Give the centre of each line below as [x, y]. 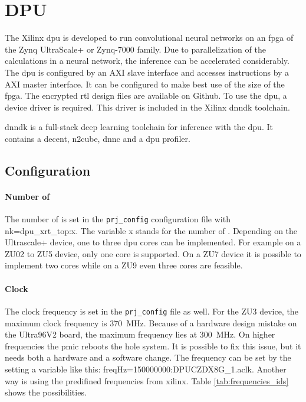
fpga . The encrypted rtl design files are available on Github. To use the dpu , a [146, 95]
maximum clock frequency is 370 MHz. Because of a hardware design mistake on [151, 322]
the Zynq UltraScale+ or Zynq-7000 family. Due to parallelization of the [135, 49]
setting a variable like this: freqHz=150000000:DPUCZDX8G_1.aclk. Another [146, 369]
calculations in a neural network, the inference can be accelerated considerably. [147, 61]
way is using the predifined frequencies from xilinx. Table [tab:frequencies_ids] [147, 380]
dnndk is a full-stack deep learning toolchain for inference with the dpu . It [139, 127]
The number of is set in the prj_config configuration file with [118, 219]
